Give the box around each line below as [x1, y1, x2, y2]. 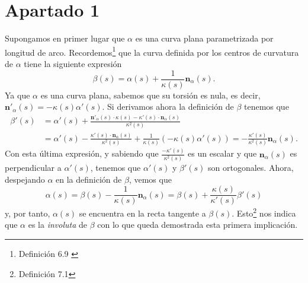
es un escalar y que [188, 147, 257, 160]
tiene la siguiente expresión [24, 57, 122, 69]
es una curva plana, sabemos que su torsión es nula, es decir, [40, 88, 261, 101]
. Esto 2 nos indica [232, 205, 296, 219]
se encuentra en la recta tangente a [79, 206, 206, 219]
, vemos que [129, 173, 172, 185]
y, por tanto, [5, 206, 50, 219]
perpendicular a [5, 161, 62, 173]
